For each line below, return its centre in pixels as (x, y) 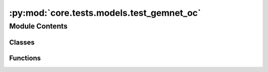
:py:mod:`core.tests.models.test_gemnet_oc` (105, 13)
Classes (22, 42)
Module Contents (38, 26)
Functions (25, 58)
